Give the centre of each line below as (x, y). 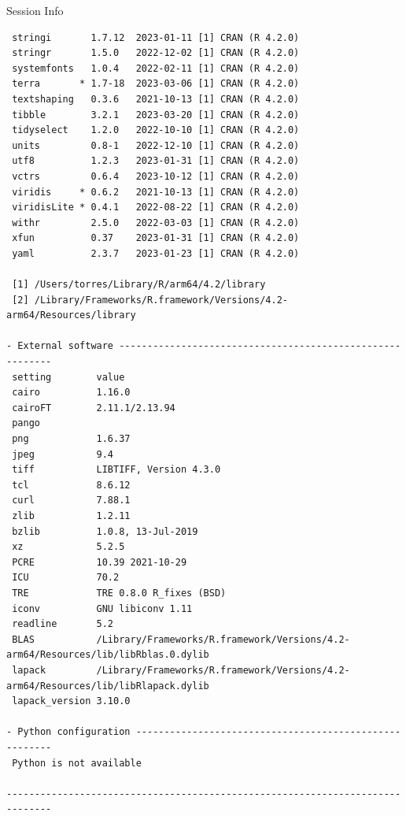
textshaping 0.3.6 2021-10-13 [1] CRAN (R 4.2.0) (156, 99)
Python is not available (77, 763)
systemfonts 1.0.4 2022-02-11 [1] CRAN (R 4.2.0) (156, 68)
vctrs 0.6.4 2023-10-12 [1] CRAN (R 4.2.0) (156, 176)
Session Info (35, 10)
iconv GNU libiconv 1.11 (102, 608)
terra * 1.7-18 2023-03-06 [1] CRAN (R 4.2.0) (156, 84)
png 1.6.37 (71, 439)
